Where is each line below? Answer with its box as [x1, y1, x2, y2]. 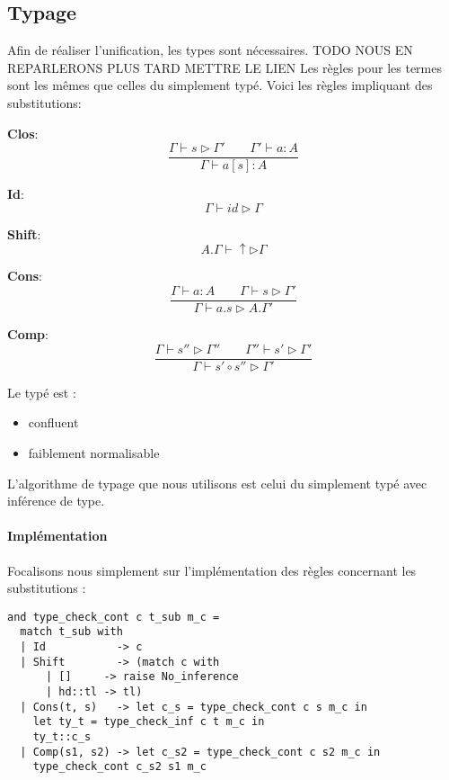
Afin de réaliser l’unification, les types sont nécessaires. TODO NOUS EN [7, 40, 413, 59]
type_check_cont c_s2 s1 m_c [32, 760, 207, 774]
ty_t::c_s [32, 730, 92, 743]
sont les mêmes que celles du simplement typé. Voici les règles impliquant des [7, 76, 433, 94]
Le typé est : [7, 382, 76, 401]
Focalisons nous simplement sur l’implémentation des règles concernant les [7, 560, 417, 579]
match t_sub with [20, 625, 123, 639]
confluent [28, 413, 79, 432]
